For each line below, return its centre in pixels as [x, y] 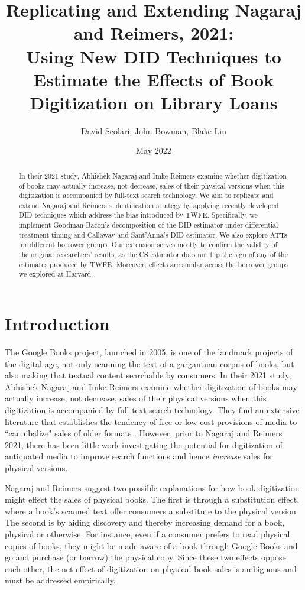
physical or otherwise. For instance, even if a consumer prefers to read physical [147, 534]
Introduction [57, 324]
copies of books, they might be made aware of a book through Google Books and [151, 545]
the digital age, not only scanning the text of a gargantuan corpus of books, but [150, 363]
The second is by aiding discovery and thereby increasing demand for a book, [145, 522]
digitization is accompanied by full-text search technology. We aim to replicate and [146, 195]
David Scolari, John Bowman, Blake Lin [154, 130]
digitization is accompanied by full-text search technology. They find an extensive [152, 409]
